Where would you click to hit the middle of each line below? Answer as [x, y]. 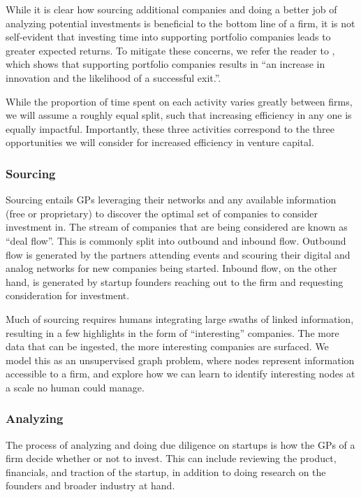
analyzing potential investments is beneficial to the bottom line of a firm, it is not [180, 23]
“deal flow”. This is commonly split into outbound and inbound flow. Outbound [176, 240]
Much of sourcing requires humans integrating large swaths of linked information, [180, 318]
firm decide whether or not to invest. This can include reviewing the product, [171, 458]
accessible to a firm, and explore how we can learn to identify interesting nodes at [180, 374]
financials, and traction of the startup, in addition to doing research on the [166, 471]
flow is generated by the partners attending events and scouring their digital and [178, 254]
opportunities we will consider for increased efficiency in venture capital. [160, 142]
